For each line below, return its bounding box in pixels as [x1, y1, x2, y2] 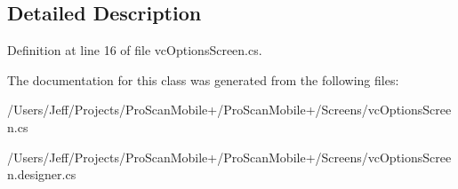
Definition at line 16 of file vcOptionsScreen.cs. [7, 41, 262, 59]
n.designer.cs [7, 165, 76, 184]
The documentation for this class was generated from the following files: [7, 70, 399, 89]
